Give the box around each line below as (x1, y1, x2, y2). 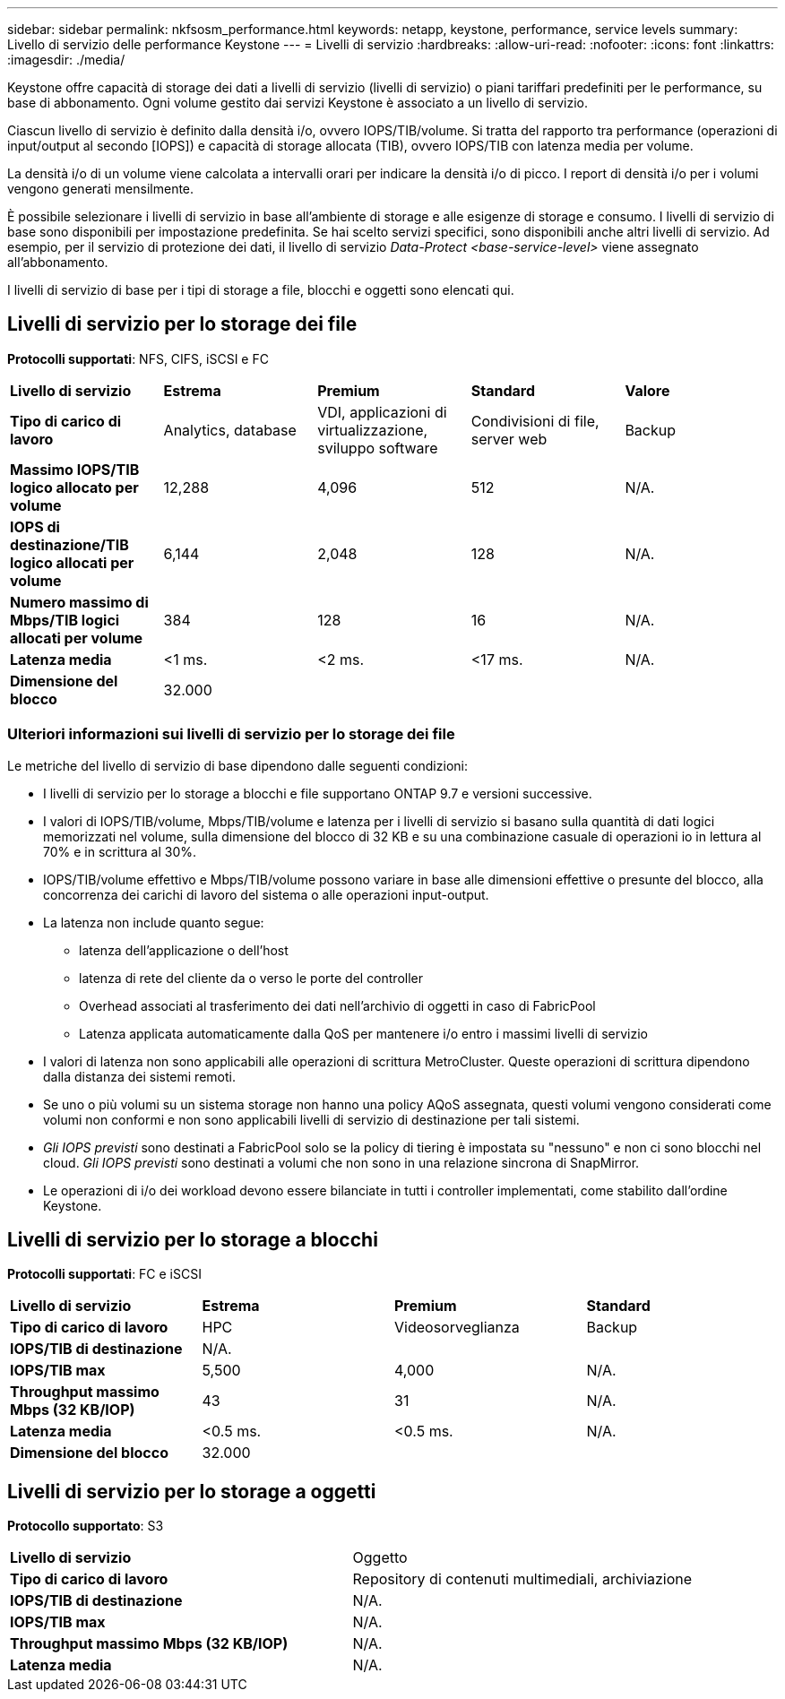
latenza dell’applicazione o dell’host (79, 942, 289, 958)
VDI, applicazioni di (317, 402, 447, 421)
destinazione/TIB (10, 535, 129, 554)
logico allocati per (10, 553, 134, 572)
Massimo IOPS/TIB (10, 460, 140, 479)
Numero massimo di (10, 592, 149, 611)
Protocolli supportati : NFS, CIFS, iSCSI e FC (7, 350, 269, 367)
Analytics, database (163, 420, 297, 439)
